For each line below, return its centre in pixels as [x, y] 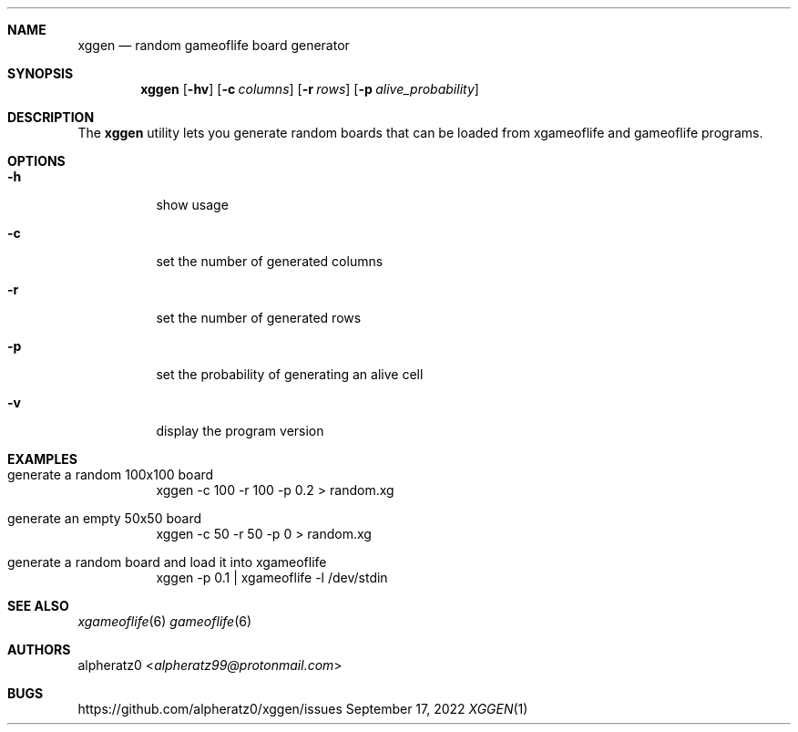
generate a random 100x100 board [111, 474]
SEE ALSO [38, 606]
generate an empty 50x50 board [105, 518]
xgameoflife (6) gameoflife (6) [165, 621]
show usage [192, 205]
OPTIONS [36, 161]
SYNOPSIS [41, 73]
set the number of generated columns [270, 261]
